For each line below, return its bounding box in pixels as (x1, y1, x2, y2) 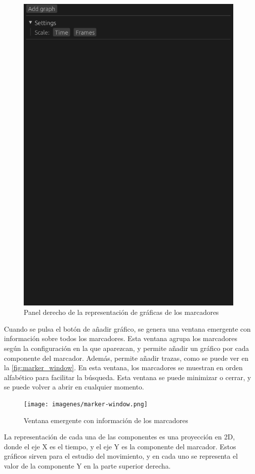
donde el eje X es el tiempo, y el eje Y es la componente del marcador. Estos (4, 441, 236, 451)
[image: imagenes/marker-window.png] (24, 400, 148, 408)
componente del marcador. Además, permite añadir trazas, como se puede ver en (4, 352, 249, 363)
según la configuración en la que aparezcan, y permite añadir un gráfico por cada (4, 343, 249, 353)
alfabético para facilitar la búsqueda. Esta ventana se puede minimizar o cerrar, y (4, 372, 252, 382)
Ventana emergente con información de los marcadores (24, 415, 188, 425)
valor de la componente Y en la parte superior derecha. (4, 460, 171, 471)
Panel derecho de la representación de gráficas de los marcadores (24, 307, 219, 317)
